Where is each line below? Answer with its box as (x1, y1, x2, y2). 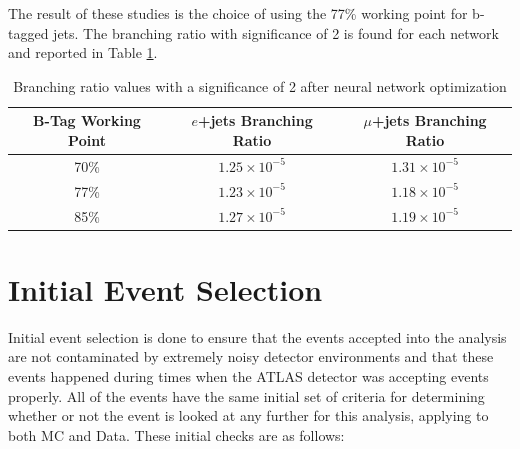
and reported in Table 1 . (8, 42, 158, 63)
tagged (8, 22, 49, 43)
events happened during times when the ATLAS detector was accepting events (8, 365, 489, 386)
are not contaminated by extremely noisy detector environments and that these (8, 346, 494, 367)
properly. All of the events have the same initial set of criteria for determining (8, 385, 485, 406)
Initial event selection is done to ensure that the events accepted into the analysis (8, 326, 507, 347)
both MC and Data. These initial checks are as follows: (8, 424, 345, 445)
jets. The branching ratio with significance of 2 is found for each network (53, 22, 499, 43)
